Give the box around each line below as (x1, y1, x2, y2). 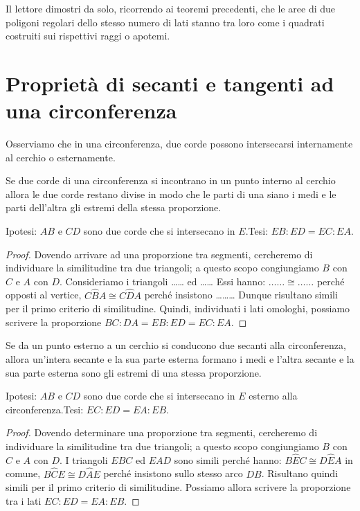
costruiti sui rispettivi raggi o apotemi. (6, 28, 170, 43)
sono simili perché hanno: (174, 452, 282, 467)
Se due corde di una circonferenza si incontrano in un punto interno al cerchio (6, 173, 336, 188)
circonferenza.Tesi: (6, 402, 84, 416)
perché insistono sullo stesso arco (103, 466, 243, 481)
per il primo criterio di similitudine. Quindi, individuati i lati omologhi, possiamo (6, 301, 350, 316)
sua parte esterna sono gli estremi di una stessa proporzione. (6, 365, 262, 379)
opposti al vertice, (6, 287, 82, 302)
